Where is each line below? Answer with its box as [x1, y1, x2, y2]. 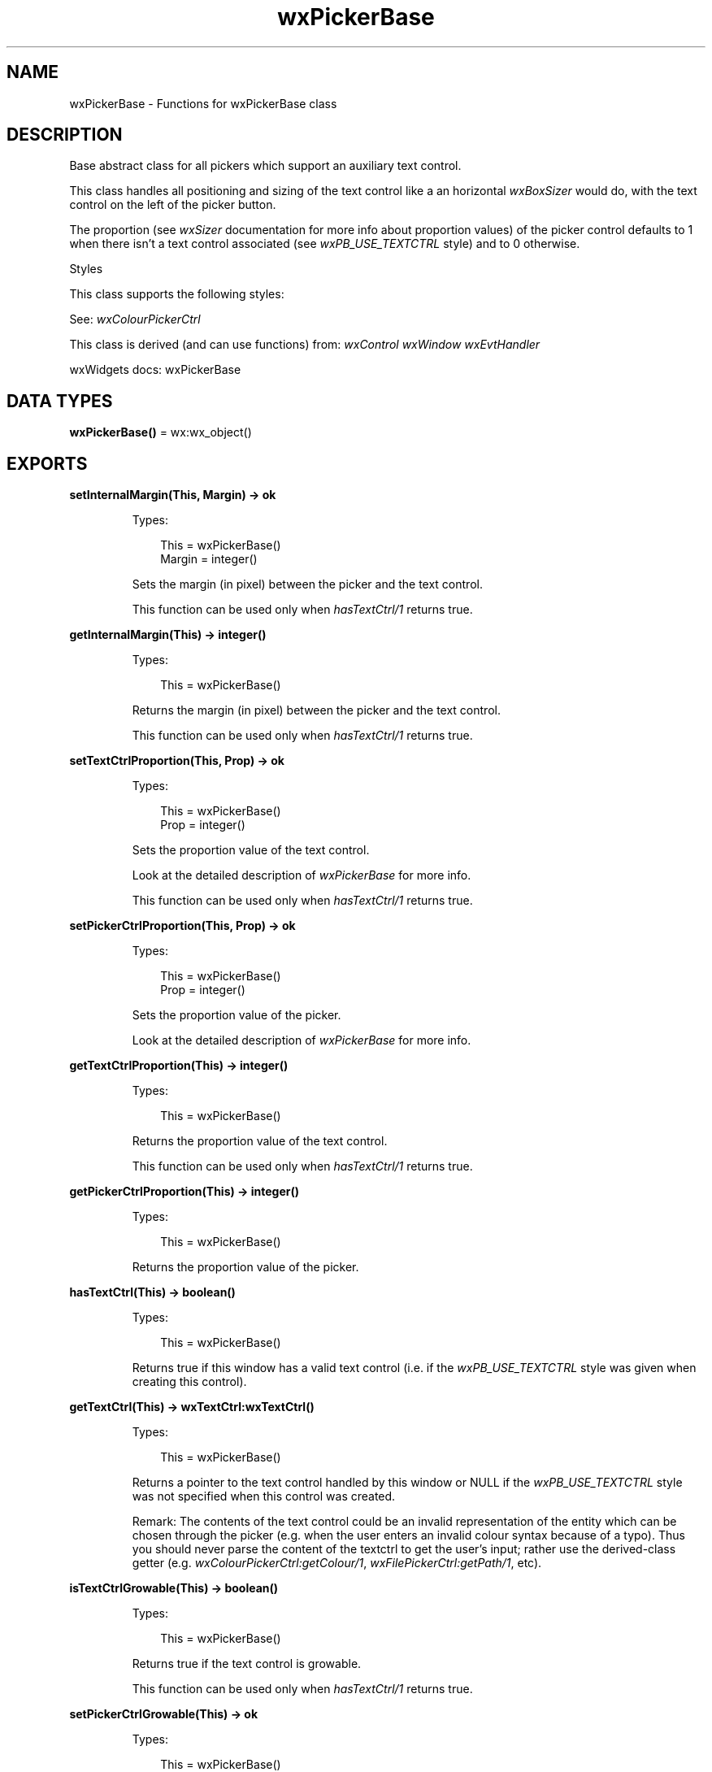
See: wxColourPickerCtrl [69, 312, 201, 327]
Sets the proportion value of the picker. [132, 1008, 341, 1023]
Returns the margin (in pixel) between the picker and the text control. [132, 703, 501, 718]
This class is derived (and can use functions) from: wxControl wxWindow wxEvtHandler [69, 337, 541, 352]
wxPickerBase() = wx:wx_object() [69, 425, 252, 440]
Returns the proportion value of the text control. [132, 1134, 388, 1149]
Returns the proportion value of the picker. [132, 1260, 359, 1275]
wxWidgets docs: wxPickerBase [69, 363, 241, 377]
